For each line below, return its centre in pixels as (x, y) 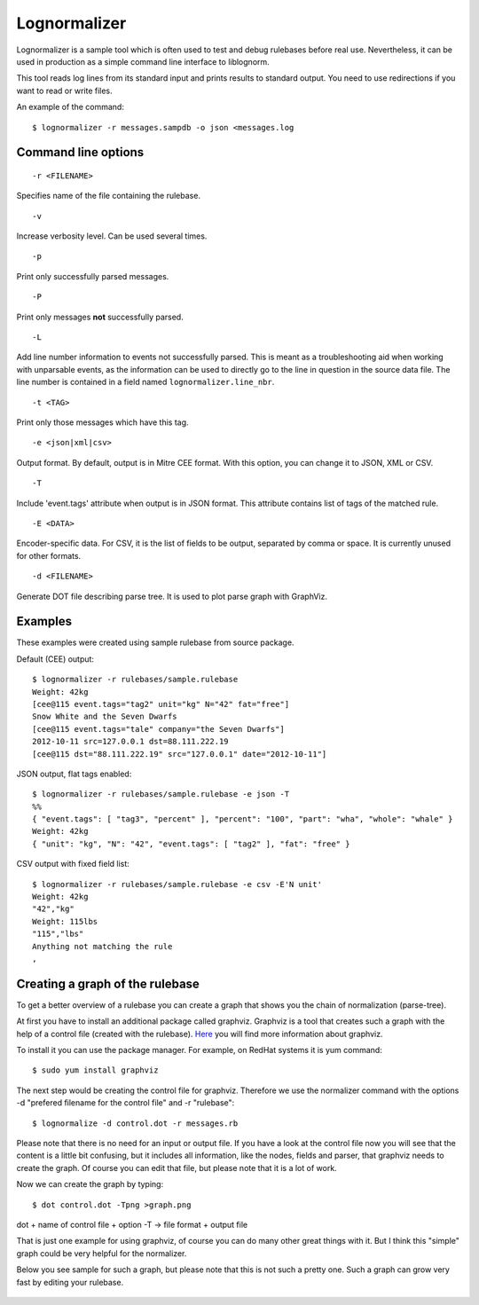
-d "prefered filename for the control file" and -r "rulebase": (126, 1103)
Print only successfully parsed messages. (93, 276)
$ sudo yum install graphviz (95, 1070)
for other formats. (49, 555)
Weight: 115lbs (65, 921)
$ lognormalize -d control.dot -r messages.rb (135, 1123)
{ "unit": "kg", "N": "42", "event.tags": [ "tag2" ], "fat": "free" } (191, 844)
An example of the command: (70, 107)
